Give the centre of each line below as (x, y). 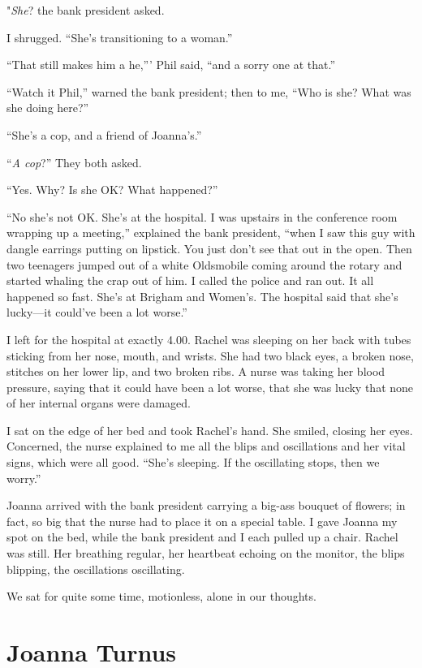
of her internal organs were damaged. (99, 403)
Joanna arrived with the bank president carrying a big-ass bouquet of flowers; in (206, 505)
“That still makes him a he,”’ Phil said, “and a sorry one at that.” (171, 65)
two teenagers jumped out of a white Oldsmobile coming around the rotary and (205, 264)
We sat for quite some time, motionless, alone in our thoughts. (161, 596)
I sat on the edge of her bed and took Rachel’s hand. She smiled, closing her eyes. (210, 430)
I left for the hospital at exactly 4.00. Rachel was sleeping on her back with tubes (209, 339)
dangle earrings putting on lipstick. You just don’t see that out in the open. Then (209, 248)
